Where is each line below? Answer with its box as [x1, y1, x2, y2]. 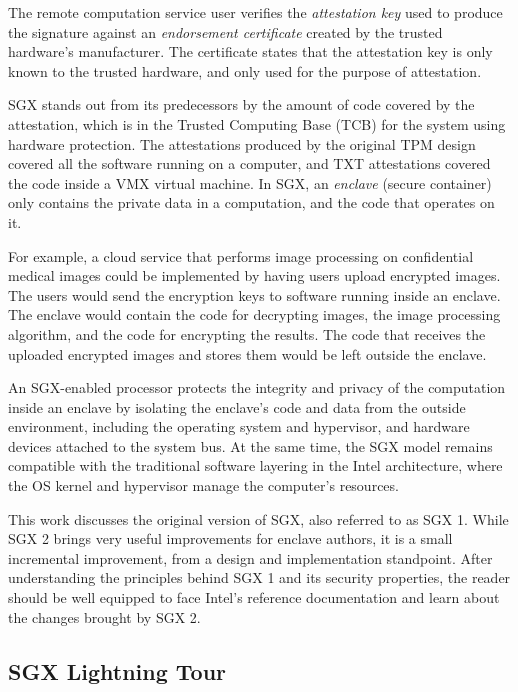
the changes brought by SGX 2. [8, 606, 201, 627]
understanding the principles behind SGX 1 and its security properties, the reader [8, 567, 511, 588]
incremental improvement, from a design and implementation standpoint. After [8, 547, 493, 568]
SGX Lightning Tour [8, 655, 227, 686]
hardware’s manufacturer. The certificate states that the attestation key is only [8, 41, 493, 62]
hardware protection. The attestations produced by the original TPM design [8, 133, 476, 154]
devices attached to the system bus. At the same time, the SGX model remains [8, 435, 493, 456]
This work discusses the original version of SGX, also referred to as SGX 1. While [8, 508, 509, 529]
